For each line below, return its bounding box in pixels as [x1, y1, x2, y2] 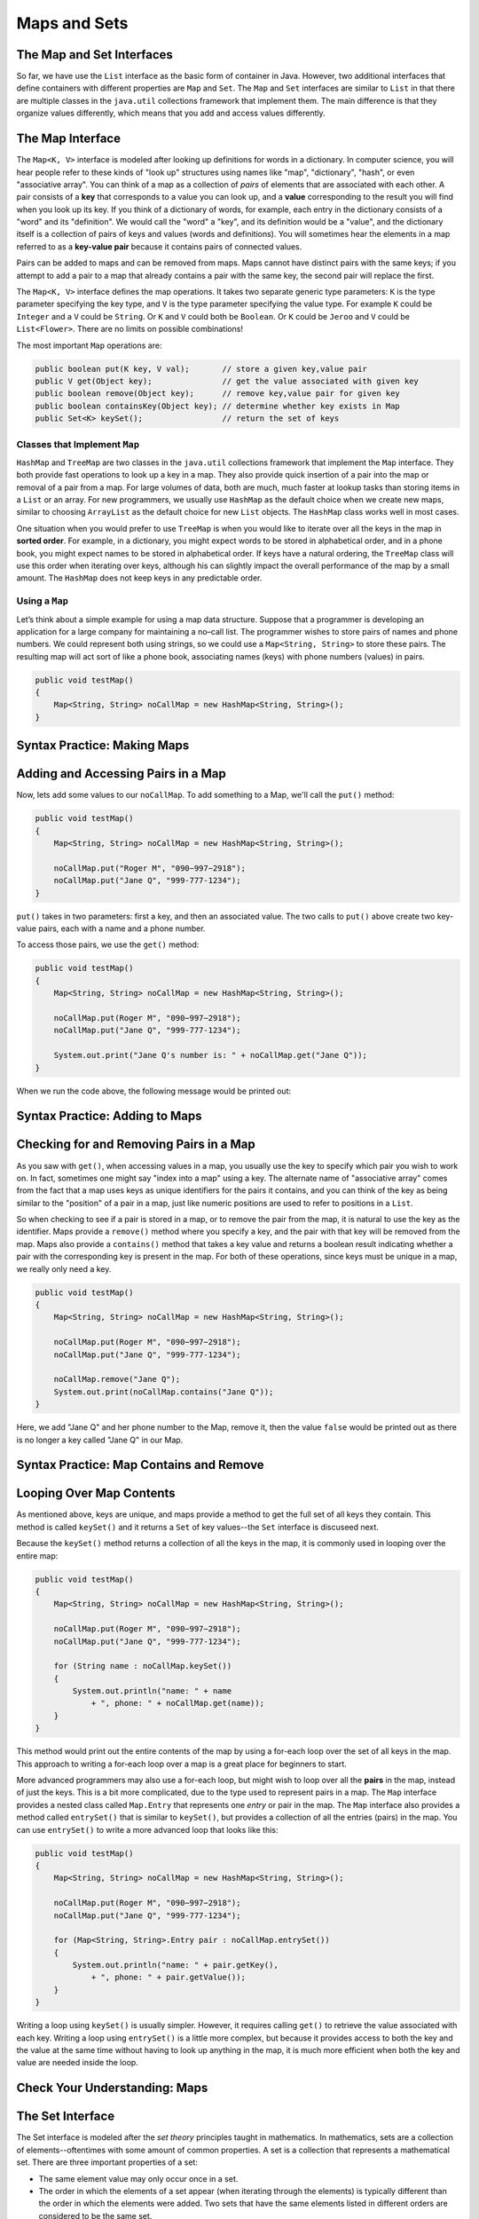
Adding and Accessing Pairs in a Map [16, 766, 226, 781]
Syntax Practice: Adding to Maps [16, 1109, 203, 1124]
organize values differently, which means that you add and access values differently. [16, 107, 326, 119]
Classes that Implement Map [16, 438, 140, 450]
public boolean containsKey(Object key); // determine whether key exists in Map [35, 400, 401, 411]
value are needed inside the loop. [16, 2057, 139, 2068]
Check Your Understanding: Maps [16, 2081, 208, 2096]
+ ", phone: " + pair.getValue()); [90, 1972, 246, 1983]
